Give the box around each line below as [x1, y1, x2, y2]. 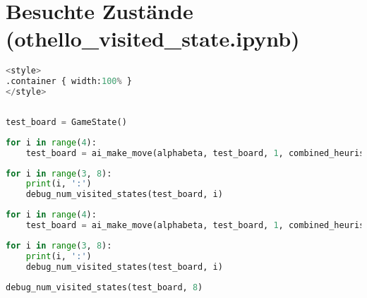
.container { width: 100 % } [6, 76, 133, 87]
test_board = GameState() [6, 117, 127, 127]
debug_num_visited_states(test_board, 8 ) [6, 282, 203, 292]
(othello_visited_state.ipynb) [6, 24, 300, 53]
